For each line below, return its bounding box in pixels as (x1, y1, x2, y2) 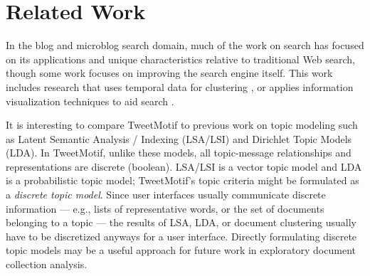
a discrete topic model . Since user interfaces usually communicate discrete (6, 187, 326, 202)
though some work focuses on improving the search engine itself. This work (6, 65, 333, 80)
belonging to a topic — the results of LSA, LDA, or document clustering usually (6, 215, 356, 230)
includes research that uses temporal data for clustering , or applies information (6, 79, 354, 94)
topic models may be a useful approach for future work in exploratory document (6, 243, 356, 258)
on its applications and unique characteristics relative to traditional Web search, (6, 51, 355, 66)
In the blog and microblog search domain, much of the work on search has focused (6, 38, 364, 53)
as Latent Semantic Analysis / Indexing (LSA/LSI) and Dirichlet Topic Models (6, 131, 352, 146)
